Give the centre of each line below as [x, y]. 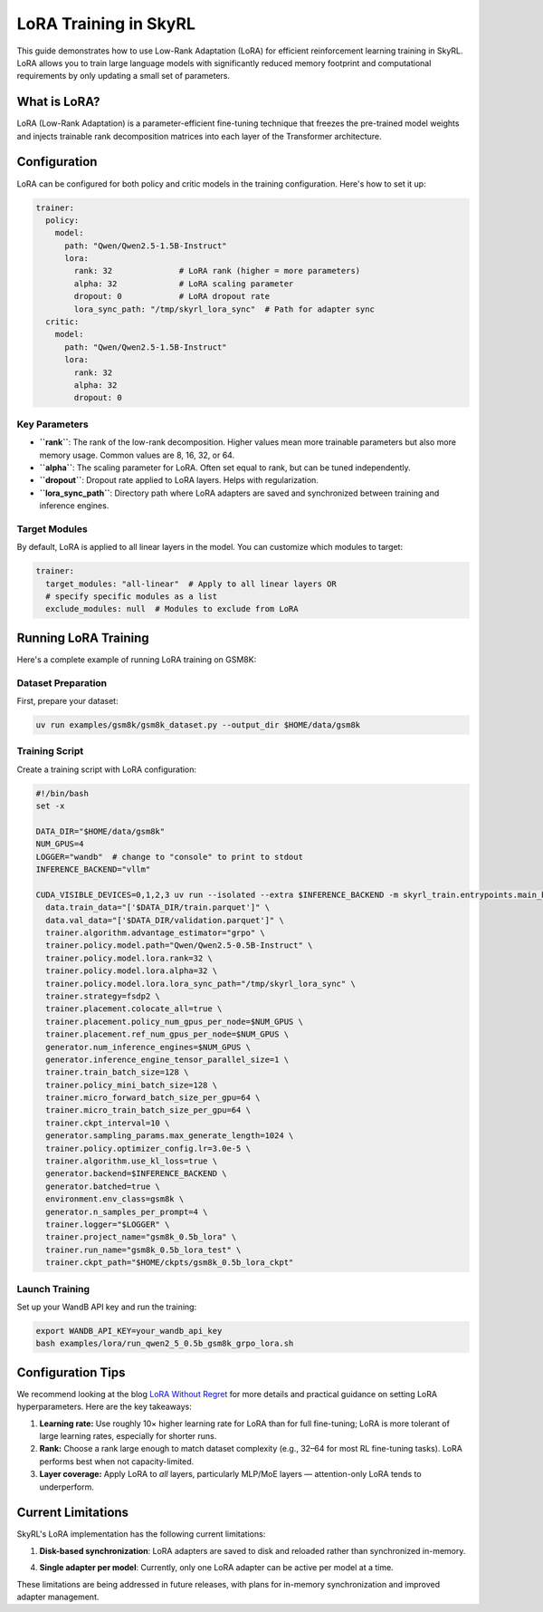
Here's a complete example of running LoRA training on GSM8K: [137, 659]
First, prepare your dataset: [67, 701]
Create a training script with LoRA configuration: [107, 769]
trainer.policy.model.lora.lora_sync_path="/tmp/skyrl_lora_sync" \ [201, 984]
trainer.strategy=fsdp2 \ [103, 996]
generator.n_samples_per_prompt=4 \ [127, 1211]
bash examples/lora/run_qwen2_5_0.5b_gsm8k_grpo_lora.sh [165, 1344]
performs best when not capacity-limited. [117, 1461]
